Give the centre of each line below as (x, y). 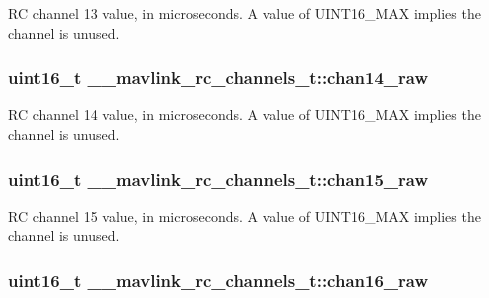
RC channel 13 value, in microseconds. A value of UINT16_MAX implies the (244, 13)
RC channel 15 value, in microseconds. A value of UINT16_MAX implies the (244, 215)
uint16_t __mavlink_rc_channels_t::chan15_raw (218, 178)
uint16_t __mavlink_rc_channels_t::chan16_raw (218, 279)
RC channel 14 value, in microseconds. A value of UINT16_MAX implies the (244, 114)
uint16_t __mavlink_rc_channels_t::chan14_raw (218, 77)
